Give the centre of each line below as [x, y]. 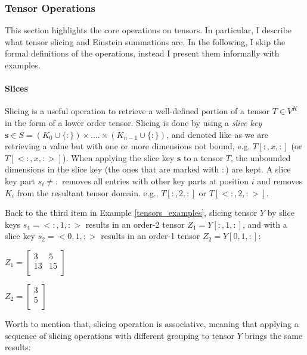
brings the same [274, 335]
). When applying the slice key [119, 157]
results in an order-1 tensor [151, 236]
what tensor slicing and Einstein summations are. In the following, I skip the [145, 41]
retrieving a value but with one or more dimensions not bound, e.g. [128, 146]
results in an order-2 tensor [135, 224]
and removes [280, 180]
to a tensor [203, 157]
